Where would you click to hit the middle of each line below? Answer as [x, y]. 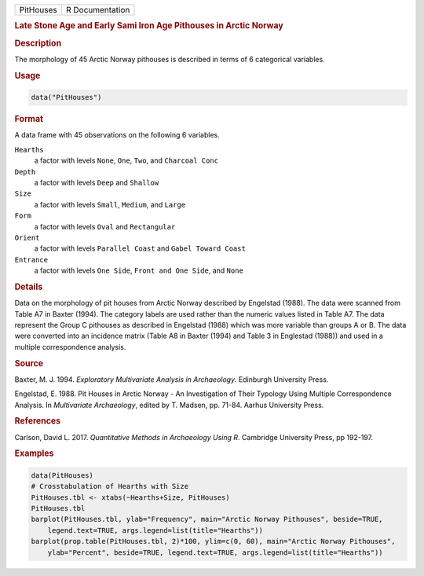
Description [38, 43]
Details [29, 287]
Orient [27, 237]
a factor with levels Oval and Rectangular [105, 226]
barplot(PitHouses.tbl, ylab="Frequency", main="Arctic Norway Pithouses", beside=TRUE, [207, 519]
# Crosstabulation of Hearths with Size [110, 486]
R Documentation [98, 10]
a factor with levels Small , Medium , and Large [110, 204]
